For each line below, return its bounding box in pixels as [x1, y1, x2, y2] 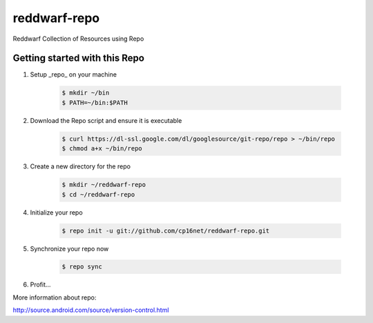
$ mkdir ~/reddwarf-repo [61, 181, 146, 189]
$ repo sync [61, 263, 103, 271]
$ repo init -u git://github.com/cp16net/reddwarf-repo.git [61, 226, 270, 235]
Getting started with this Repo [12, 52, 145, 64]
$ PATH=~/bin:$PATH [61, 99, 128, 106]
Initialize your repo [30, 208, 83, 217]
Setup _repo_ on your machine [30, 70, 117, 79]
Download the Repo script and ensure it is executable [30, 116, 182, 124]
